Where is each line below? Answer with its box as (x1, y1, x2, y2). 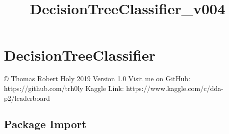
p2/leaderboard (4, 92, 50, 103)
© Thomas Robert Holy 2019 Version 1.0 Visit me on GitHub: (4, 73, 190, 84)
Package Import (4, 116, 87, 132)
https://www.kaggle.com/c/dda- (126, 83, 224, 93)
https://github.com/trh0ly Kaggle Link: (4, 83, 124, 93)
